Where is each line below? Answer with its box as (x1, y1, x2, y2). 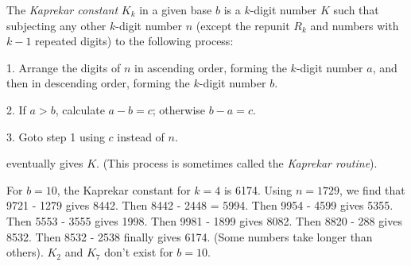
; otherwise (152, 101, 206, 118)
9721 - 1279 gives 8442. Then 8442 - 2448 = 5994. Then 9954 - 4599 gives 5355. (6, 197, 394, 214)
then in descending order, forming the (6, 75, 190, 91)
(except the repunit (196, 17, 290, 33)
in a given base (139, 2, 212, 17)
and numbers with (310, 17, 399, 33)
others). (6, 244, 44, 260)
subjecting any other (6, 17, 107, 33)
